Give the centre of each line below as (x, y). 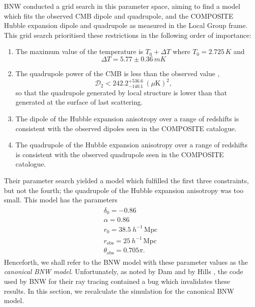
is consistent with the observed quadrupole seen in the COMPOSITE (120, 154)
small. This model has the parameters (61, 200)
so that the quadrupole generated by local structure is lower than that (121, 92)
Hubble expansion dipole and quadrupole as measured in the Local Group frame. (126, 25)
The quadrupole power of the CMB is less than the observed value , (117, 73)
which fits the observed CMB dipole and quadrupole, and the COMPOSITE (119, 15)
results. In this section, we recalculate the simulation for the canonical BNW (119, 291)
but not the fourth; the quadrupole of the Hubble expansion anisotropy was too (124, 190)
